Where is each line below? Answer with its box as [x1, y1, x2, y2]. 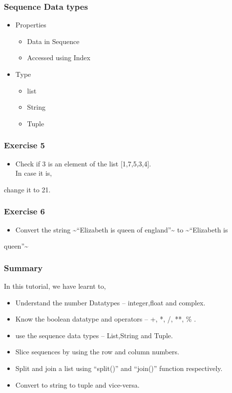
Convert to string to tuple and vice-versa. [15, 379, 140, 390]
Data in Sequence [27, 36, 80, 46]
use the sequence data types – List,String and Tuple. [15, 330, 173, 340]
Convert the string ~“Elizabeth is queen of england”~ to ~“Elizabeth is [15, 224, 228, 234]
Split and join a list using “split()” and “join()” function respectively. [15, 363, 223, 373]
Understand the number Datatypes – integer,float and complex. [15, 297, 206, 307]
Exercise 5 [4, 139, 45, 151]
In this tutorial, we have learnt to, [4, 281, 106, 291]
